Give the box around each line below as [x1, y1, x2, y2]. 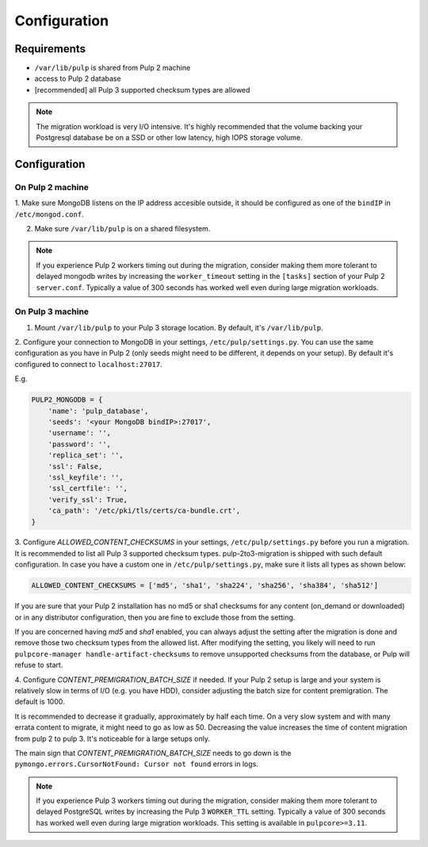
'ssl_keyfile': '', [48, 472, 124, 482]
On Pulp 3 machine [14, 306, 90, 317]
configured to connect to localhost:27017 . [14, 359, 162, 368]
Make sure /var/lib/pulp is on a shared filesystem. [34, 223, 211, 233]
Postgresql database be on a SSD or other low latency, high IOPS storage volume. [36, 133, 303, 143]
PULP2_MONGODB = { [31, 395, 103, 404]
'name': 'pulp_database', [48, 406, 149, 415]
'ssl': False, [48, 462, 103, 471]
